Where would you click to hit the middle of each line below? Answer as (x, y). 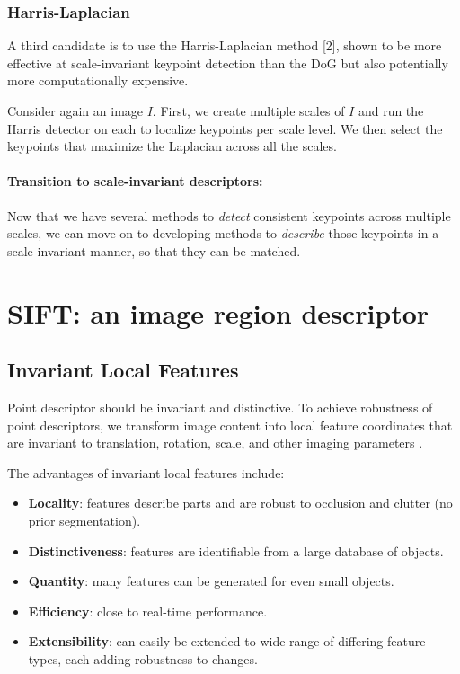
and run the (391, 111)
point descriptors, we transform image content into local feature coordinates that (230, 425)
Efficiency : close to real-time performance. (148, 611)
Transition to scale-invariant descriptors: (135, 181)
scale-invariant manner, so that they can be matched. (154, 250)
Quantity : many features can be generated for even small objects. (211, 581)
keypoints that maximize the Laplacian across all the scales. (172, 146)
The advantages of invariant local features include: (146, 472)
